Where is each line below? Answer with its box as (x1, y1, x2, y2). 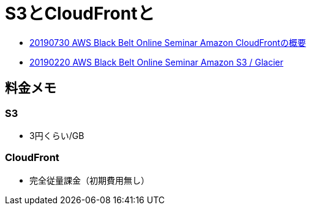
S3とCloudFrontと (5, 3, 155, 24)
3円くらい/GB (29, 130, 84, 141)
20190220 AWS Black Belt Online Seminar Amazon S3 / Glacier (29, 56, 283, 67)
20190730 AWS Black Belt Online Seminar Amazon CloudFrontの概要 (29, 37, 306, 48)
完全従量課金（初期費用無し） (29, 174, 149, 186)
